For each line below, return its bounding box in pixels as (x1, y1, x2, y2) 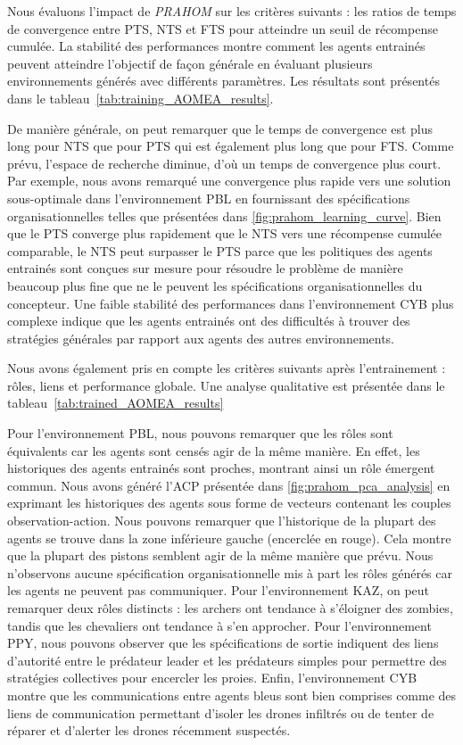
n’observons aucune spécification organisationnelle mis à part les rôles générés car (7, 563, 452, 582)
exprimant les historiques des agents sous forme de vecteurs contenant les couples (7, 493, 451, 512)
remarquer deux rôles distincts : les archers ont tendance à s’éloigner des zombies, (7, 599, 453, 617)
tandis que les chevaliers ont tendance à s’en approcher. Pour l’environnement (7, 616, 432, 634)
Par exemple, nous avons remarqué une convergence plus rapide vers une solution (7, 171, 451, 190)
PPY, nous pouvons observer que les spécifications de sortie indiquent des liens (7, 633, 439, 652)
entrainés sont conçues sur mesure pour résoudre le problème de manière (7, 259, 403, 277)
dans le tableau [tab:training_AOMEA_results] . (7, 88, 274, 107)
